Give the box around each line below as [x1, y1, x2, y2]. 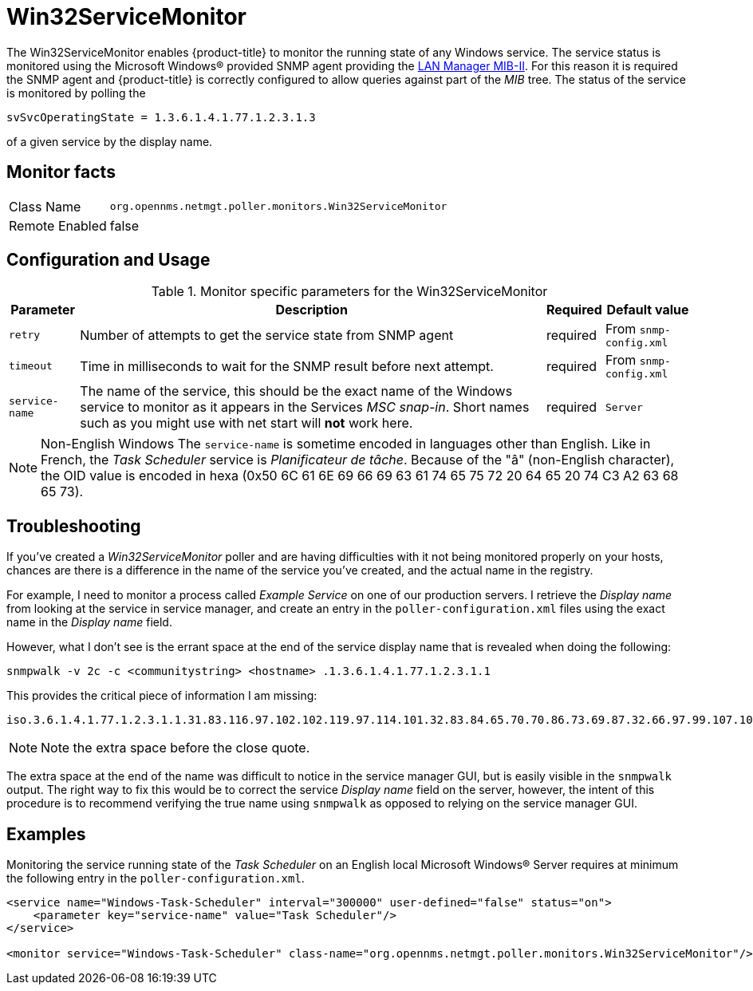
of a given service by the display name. [6, 134, 213, 148]
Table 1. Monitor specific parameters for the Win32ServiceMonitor [151, 283, 548, 300]
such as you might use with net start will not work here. [80, 415, 413, 432]
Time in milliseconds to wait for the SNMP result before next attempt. [80, 357, 494, 374]
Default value [606, 302, 689, 318]
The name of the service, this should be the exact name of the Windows [80, 383, 513, 400]
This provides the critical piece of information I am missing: [6, 689, 317, 703]
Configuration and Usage [6, 250, 211, 270]
